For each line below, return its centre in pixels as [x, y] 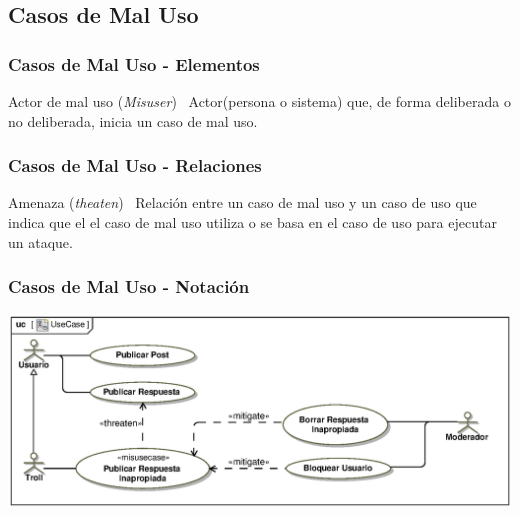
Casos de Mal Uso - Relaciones [135, 165]
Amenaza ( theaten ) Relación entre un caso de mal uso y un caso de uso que [242, 202]
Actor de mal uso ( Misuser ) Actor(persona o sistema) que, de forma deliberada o [259, 101]
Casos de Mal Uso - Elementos [134, 63]
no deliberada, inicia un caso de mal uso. [133, 120]
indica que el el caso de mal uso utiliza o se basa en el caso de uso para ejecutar [252, 222]
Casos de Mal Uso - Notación [129, 286]
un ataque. [40, 241]
